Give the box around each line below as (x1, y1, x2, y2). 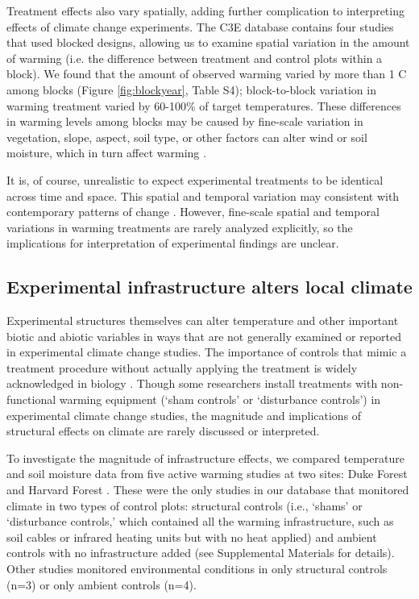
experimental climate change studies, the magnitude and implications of (6, 406, 362, 423)
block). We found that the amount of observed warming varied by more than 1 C (6, 65, 407, 82)
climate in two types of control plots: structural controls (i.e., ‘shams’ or (6, 497, 363, 514)
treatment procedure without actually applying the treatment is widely (6, 359, 358, 376)
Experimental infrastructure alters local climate (6, 274, 413, 299)
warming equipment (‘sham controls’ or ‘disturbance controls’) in (59, 391, 381, 408)
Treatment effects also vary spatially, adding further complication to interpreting (6, 2, 404, 19)
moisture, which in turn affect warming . (6, 144, 206, 161)
